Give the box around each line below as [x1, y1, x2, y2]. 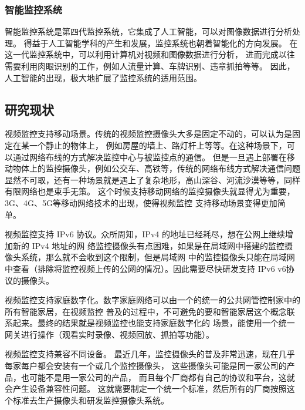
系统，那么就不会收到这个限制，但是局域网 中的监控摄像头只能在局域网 [21, 251, 295, 263]
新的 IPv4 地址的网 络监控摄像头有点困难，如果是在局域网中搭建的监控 [12, 239, 284, 251]
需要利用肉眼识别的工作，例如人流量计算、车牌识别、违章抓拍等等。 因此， [5, 60, 295, 72]
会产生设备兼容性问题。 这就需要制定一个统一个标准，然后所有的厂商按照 [5, 382, 287, 395]
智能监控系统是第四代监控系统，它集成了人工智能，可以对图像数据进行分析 [5, 25, 292, 38]
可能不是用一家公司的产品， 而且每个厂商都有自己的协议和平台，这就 [29, 371, 295, 383]
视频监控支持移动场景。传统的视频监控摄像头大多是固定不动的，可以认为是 [5, 127, 292, 140]
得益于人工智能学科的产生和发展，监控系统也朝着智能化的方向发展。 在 [23, 36, 298, 49]
